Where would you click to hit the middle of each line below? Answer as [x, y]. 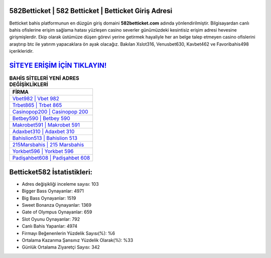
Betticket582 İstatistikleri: [51, 172]
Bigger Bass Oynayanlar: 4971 [53, 191]
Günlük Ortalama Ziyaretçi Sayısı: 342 [61, 247]
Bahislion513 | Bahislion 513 [45, 138]
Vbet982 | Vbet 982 [36, 99]
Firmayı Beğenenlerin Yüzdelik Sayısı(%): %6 [69, 233]
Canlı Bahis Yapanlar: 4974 [50, 226]
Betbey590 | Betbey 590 [41, 118]
